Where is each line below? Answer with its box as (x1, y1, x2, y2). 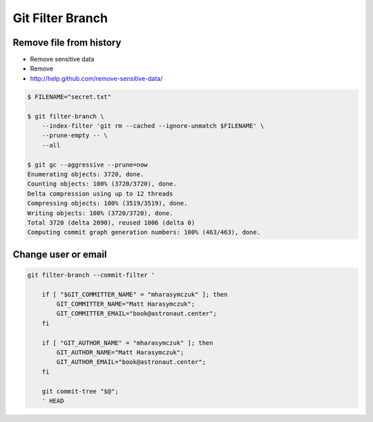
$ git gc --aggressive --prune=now (27, 160, 148, 169)
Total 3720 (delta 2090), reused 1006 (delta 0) (27, 219, 195, 226)
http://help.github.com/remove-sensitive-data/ (30, 74, 163, 82)
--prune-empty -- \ (41, 131, 108, 140)
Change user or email (12, 248, 107, 260)
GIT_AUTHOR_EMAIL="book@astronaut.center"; (56, 358, 207, 366)
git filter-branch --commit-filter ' (27, 270, 155, 279)
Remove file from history (12, 37, 122, 48)
